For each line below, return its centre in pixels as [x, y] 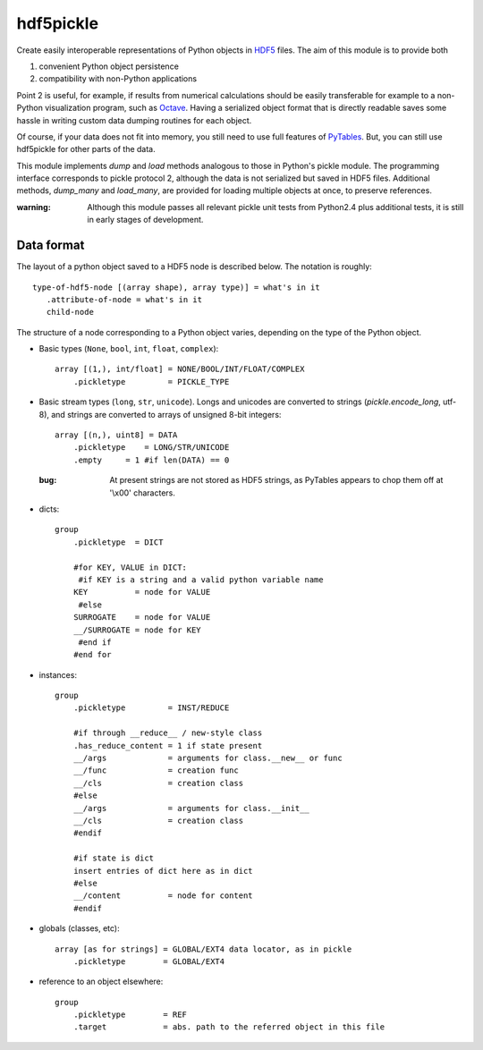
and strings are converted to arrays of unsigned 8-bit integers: [166, 414]
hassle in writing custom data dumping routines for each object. [134, 120]
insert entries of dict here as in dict [163, 871]
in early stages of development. [145, 220]
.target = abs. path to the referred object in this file [229, 1027]
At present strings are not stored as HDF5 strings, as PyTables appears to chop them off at [276, 480]
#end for [92, 655]
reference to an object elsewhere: [101, 982]
